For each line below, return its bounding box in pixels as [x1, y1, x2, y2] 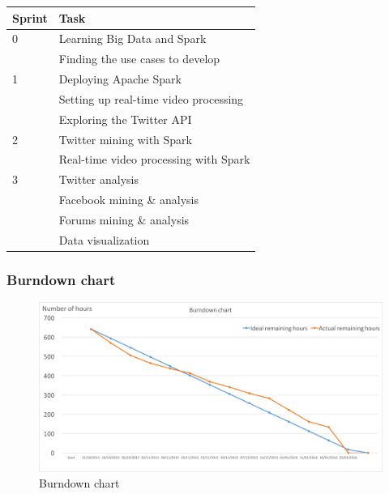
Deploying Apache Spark [58, 70, 182, 87]
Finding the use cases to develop [58, 50, 220, 67]
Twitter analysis [58, 171, 139, 188]
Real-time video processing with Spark [58, 151, 250, 168]
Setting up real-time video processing [58, 90, 244, 107]
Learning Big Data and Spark [58, 30, 207, 47]
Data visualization [58, 231, 150, 248]
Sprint [12, 9, 48, 26]
